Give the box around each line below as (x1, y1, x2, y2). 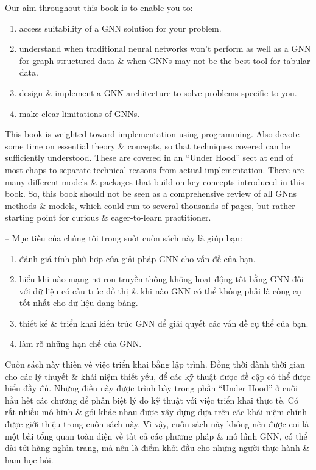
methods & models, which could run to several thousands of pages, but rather (5, 199, 295, 212)
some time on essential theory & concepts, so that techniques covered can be (5, 139, 290, 152)
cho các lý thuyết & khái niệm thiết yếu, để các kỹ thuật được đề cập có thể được (5, 369, 311, 382)
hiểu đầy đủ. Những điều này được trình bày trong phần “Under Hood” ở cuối (5, 382, 298, 394)
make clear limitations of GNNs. (19, 107, 140, 119)
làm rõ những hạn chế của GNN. (19, 337, 142, 350)
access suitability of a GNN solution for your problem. (19, 21, 222, 34)
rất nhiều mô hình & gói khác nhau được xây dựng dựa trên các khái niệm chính (5, 405, 307, 418)
